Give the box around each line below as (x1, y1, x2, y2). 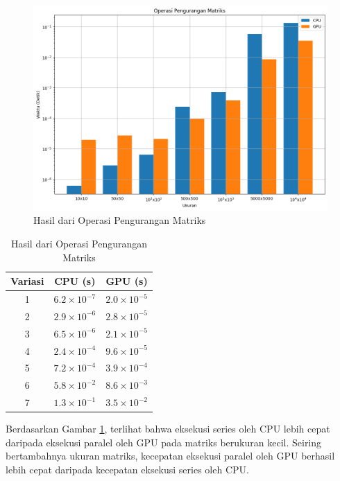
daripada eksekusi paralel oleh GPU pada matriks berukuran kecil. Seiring (6, 435, 322, 449)
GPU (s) (105, 274, 148, 288)
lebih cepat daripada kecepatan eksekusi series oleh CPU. (6, 462, 249, 476)
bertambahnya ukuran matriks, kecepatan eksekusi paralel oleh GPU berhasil (6, 448, 335, 463)
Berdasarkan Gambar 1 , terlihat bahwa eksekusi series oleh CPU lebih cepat (6, 421, 330, 436)
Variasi (10, 274, 44, 288)
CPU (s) (54, 274, 96, 288)
